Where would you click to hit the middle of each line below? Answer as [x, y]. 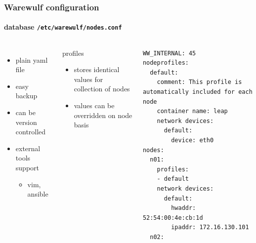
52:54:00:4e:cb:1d [173, 218]
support [27, 168]
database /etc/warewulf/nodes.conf [63, 27]
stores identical [97, 69]
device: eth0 [192, 141]
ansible [38, 194]
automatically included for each [197, 92]
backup [26, 96]
